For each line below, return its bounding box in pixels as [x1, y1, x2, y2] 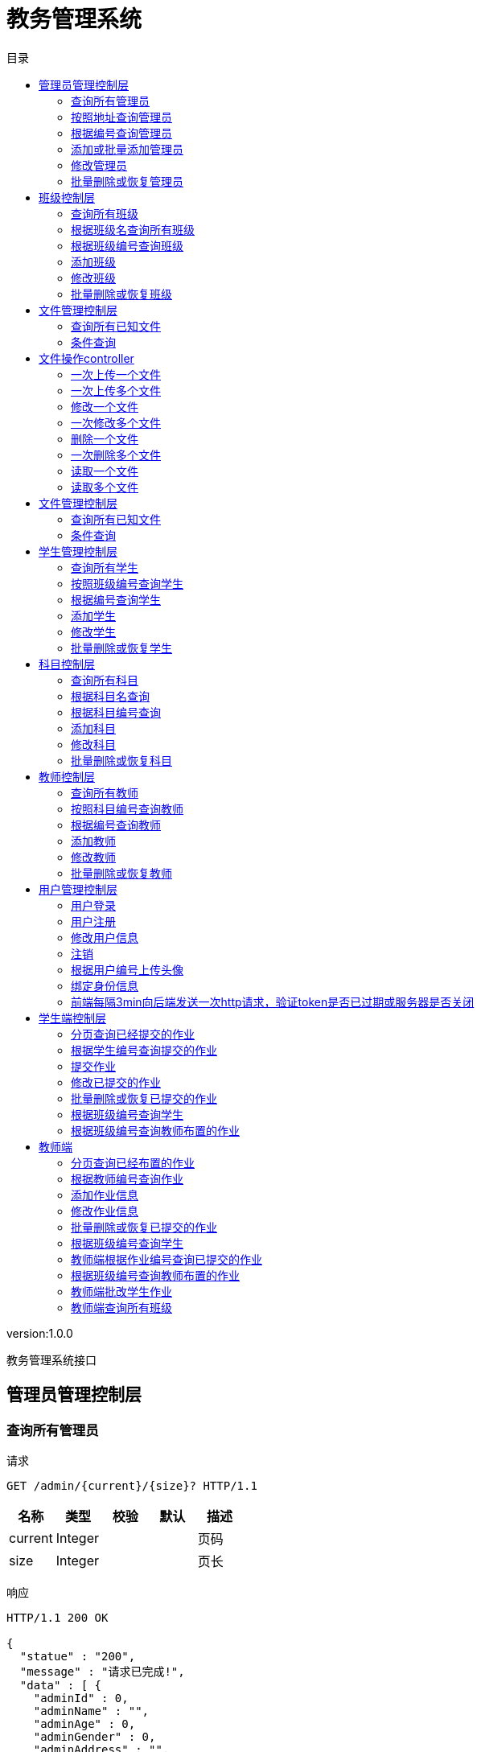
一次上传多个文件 [71, 383, 161, 397]
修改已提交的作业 [71, 1075, 161, 1089]
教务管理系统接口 [6, 1352, 97, 1367]
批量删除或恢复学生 [71, 640, 172, 655]
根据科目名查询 [71, 689, 150, 703]
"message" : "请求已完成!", [19, 1664, 185, 1678]
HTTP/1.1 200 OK [6, 1610, 109, 1624]
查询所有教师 [71, 785, 138, 800]
